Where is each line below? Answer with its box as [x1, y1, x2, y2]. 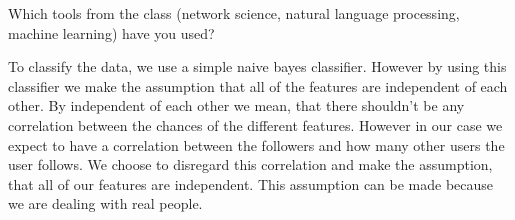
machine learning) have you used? [8, 22, 215, 43]
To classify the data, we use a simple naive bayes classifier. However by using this [8, 56, 507, 77]
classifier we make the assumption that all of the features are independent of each [8, 75, 508, 96]
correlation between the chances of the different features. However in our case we [8, 114, 503, 135]
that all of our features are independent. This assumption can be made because [8, 173, 494, 194]
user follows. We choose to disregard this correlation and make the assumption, [8, 154, 493, 175]
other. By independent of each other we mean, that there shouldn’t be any [8, 95, 465, 116]
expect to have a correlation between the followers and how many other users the [8, 134, 505, 155]
